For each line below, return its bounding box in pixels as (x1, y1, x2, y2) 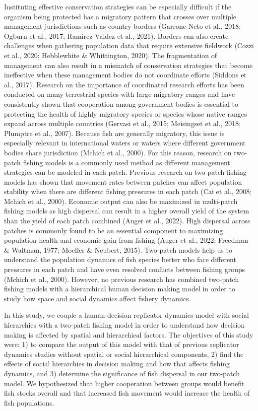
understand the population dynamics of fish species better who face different (4, 254, 236, 265)
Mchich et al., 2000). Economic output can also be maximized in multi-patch (4, 196, 238, 206)
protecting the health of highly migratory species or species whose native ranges (4, 108, 247, 119)
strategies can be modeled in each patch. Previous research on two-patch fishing (4, 167, 247, 177)
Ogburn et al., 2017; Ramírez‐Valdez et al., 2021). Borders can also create (4, 30, 229, 41)
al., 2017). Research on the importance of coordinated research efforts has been (4, 79, 245, 89)
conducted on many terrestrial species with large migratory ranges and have (4, 89, 235, 99)
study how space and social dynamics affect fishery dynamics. (4, 293, 191, 303)
